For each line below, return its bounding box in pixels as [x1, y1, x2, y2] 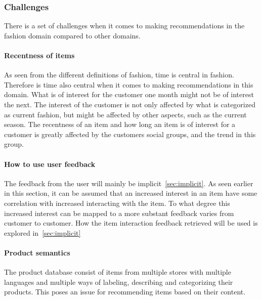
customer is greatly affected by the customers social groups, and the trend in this [4, 128, 256, 139]
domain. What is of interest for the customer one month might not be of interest [4, 89, 254, 100]
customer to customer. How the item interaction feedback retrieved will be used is [4, 218, 258, 228]
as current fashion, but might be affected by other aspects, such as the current [4, 109, 247, 119]
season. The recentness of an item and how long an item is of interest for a [4, 119, 236, 130]
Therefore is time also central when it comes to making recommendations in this [4, 79, 253, 90]
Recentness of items [4, 50, 75, 60]
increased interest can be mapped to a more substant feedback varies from [4, 207, 234, 218]
